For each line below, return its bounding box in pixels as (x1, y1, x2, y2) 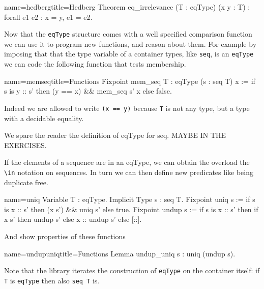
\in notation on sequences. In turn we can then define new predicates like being (4, 166, 253, 177)
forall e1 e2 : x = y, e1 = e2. (4, 11, 93, 22)
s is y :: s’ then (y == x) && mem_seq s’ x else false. (4, 85, 172, 96)
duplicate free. (4, 177, 48, 187)
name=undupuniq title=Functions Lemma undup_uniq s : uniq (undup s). (4, 248, 236, 258)
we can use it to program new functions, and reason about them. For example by (4, 38, 257, 49)
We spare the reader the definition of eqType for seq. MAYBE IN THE (4, 130, 226, 140)
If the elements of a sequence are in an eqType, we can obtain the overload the (4, 157, 250, 167)
